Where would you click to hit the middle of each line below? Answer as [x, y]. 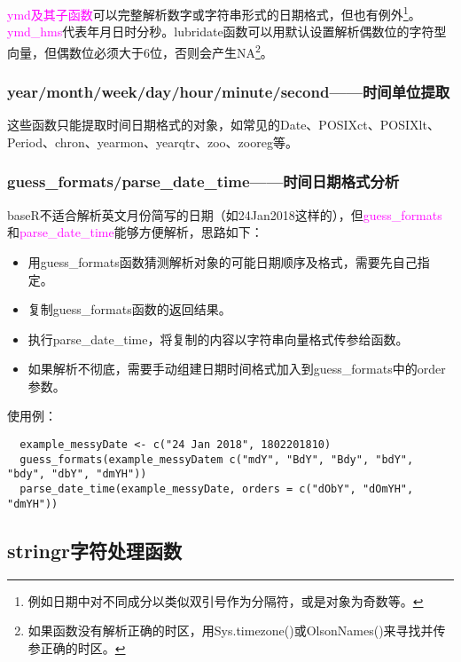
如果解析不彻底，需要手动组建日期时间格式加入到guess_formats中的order [237, 369]
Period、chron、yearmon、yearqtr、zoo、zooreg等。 [152, 142]
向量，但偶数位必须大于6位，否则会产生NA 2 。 [140, 51]
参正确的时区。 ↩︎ [77, 647]
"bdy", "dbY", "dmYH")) [77, 474]
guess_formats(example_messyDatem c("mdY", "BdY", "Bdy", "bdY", [217, 459]
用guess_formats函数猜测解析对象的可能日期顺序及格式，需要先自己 [223, 261]
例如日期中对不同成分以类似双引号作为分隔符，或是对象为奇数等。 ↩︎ [226, 600]
